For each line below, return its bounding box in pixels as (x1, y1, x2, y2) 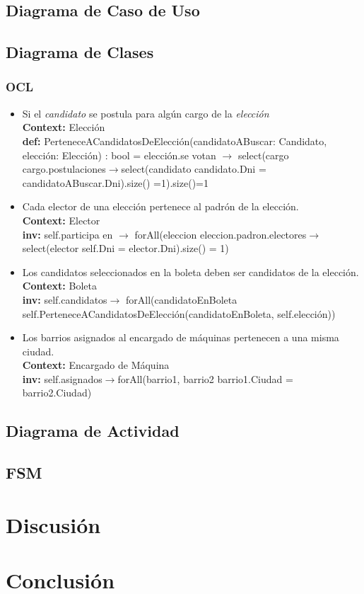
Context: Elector (22, 212, 100, 227)
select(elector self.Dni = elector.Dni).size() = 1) (22, 241, 229, 256)
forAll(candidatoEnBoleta (126, 292, 237, 307)
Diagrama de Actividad (6, 420, 180, 442)
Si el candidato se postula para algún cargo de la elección (22, 105, 269, 120)
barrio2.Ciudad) (22, 385, 92, 400)
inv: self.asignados (22, 371, 102, 386)
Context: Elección (22, 120, 105, 135)
